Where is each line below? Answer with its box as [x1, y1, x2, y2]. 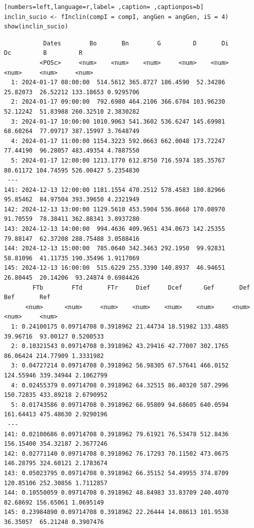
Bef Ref [4, 294, 51, 301]
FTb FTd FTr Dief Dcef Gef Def [32, 284, 250, 291]
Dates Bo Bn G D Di [43, 39, 229, 47]
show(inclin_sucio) [4, 23, 68, 30]
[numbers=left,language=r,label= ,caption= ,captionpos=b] [4, 3, 204, 10]
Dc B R [4, 49, 83, 57]
